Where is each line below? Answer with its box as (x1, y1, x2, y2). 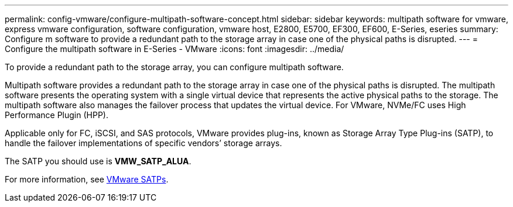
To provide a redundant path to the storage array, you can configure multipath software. (5, 62, 344, 72)
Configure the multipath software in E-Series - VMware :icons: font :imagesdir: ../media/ (5, 44, 344, 54)
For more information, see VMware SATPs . (5, 174, 169, 184)
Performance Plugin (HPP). (5, 110, 108, 120)
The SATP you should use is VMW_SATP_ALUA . (5, 156, 191, 166)
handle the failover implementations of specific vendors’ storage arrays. (5, 138, 282, 148)
